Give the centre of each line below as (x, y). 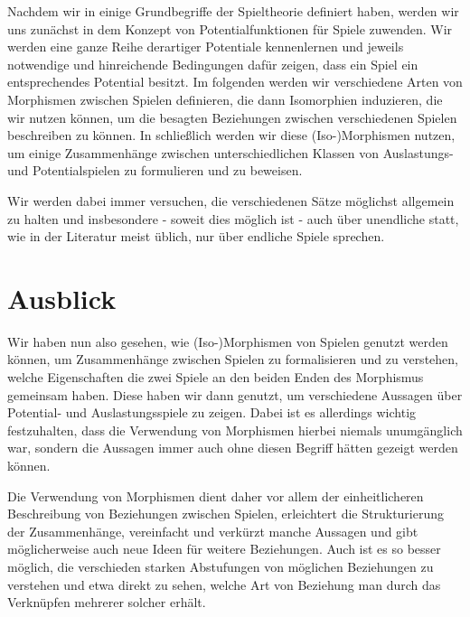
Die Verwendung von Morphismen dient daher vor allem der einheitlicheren (216, 495)
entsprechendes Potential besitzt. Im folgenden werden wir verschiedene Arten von (235, 82)
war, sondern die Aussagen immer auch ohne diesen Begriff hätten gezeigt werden (233, 448)
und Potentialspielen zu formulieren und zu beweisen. (155, 170)
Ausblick (62, 298)
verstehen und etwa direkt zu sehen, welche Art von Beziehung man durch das (224, 584)
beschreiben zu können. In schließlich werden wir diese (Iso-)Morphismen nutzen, (231, 135)
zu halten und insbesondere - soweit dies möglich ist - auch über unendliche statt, (233, 218)
